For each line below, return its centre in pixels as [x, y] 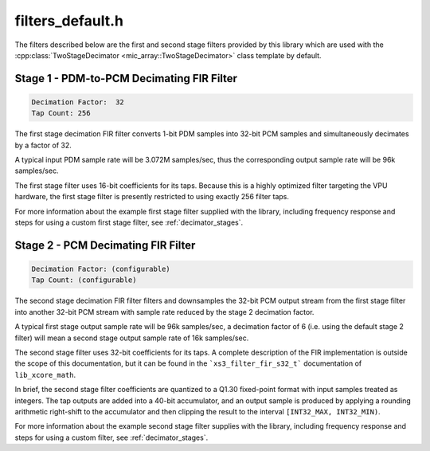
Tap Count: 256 [61, 113]
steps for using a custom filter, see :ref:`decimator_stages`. [111, 437]
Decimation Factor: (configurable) [101, 269]
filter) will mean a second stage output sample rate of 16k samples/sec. [132, 338]
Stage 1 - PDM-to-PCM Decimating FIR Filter [126, 78]
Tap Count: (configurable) [84, 280]
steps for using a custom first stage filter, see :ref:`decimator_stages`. [129, 222]
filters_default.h [69, 21]
